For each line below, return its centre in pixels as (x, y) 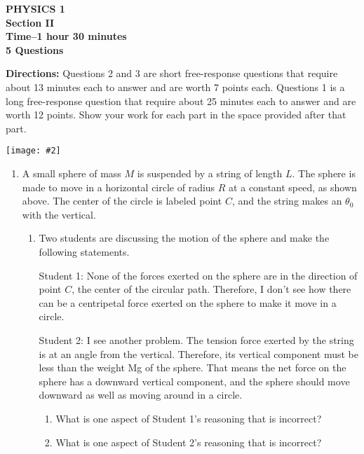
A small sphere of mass (72, 173)
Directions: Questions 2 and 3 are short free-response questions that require (172, 73)
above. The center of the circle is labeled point (122, 201)
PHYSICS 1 (35, 8)
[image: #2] (33, 151)
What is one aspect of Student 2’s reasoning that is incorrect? (189, 442)
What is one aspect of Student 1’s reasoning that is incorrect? (189, 418)
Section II (30, 22)
